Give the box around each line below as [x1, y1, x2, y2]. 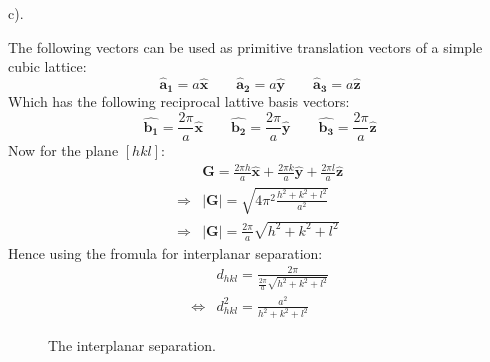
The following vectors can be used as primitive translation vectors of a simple [8, 36, 483, 57]
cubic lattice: [8, 56, 87, 77]
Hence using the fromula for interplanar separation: [8, 242, 323, 263]
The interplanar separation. [48, 335, 216, 356]
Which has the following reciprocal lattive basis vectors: [8, 91, 350, 112]
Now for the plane [8, 140, 119, 161]
